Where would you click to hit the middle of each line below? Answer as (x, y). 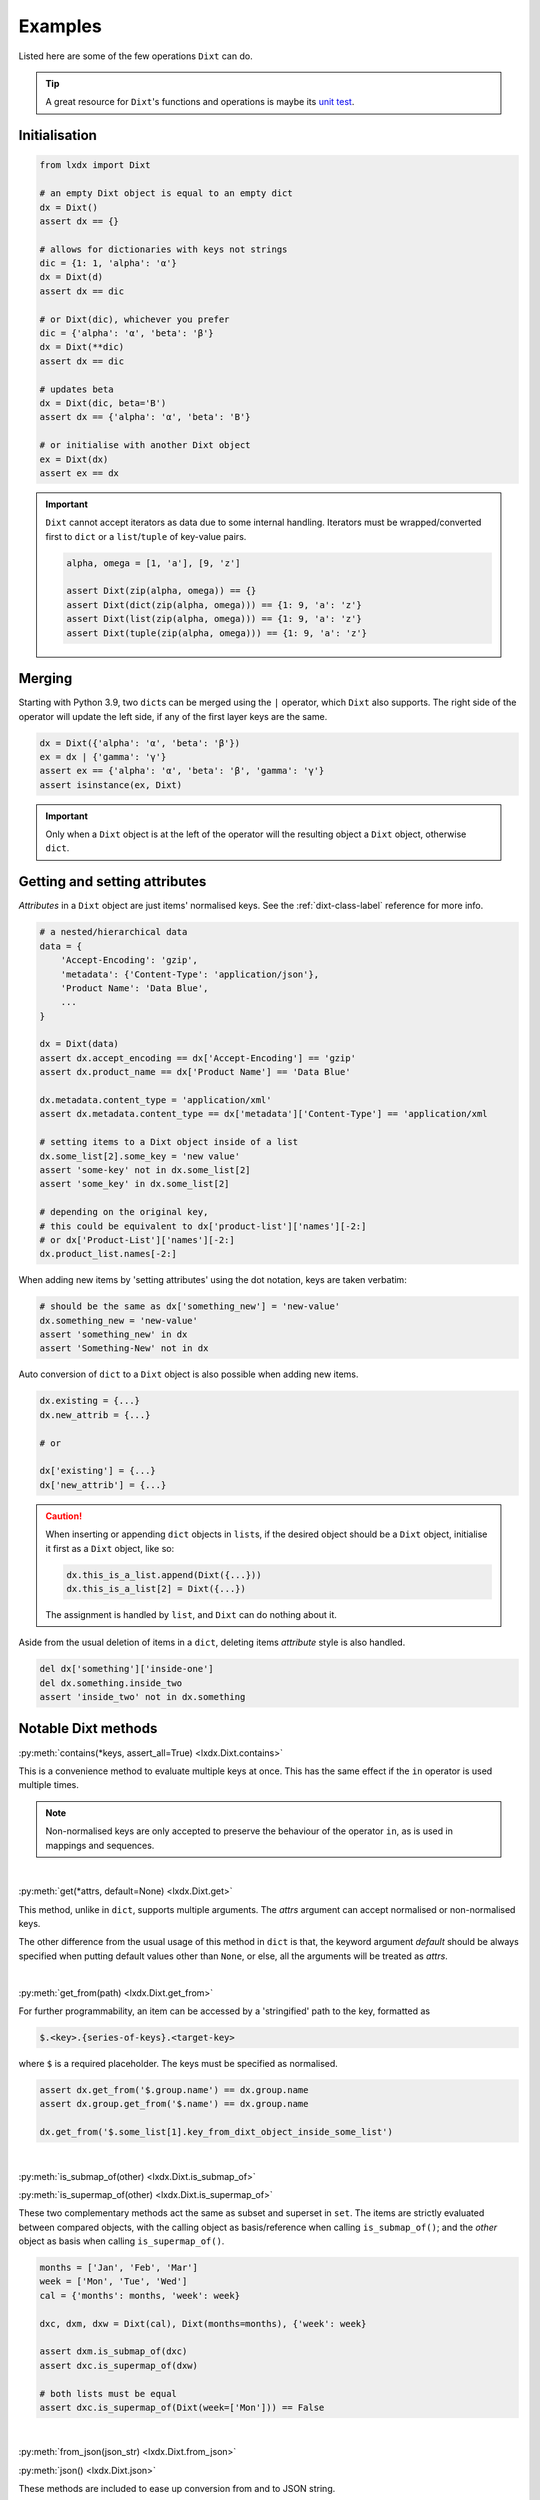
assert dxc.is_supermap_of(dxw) (119, 2365)
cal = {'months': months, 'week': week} (139, 2295)
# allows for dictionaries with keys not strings (163, 249)
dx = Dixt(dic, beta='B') (103, 403)
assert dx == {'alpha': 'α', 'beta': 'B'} (145, 417)
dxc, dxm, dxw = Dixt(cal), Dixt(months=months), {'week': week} (203, 2323)
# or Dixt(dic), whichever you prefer (134, 319)
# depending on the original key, (124, 1212)
